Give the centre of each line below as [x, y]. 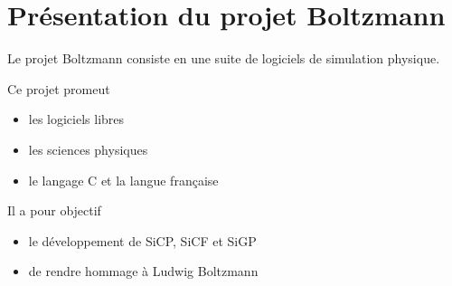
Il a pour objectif [54, 210]
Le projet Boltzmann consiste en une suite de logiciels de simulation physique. [224, 58]
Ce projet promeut [59, 88]
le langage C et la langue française [123, 180]
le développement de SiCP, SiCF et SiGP [142, 240]
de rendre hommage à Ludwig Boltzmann [143, 271]
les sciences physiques [88, 149]
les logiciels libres [76, 119]
